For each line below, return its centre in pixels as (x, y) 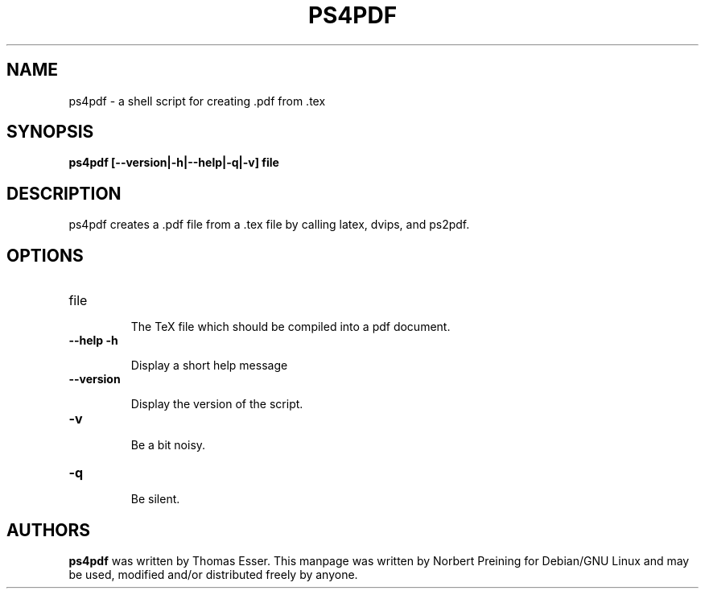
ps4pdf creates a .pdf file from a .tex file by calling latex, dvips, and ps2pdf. (269, 225)
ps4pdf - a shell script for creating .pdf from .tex (197, 101)
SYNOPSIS (50, 132)
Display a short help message (209, 366)
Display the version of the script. (217, 404)
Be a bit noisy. (168, 445)
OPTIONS (45, 255)
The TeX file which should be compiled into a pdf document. (291, 327)
